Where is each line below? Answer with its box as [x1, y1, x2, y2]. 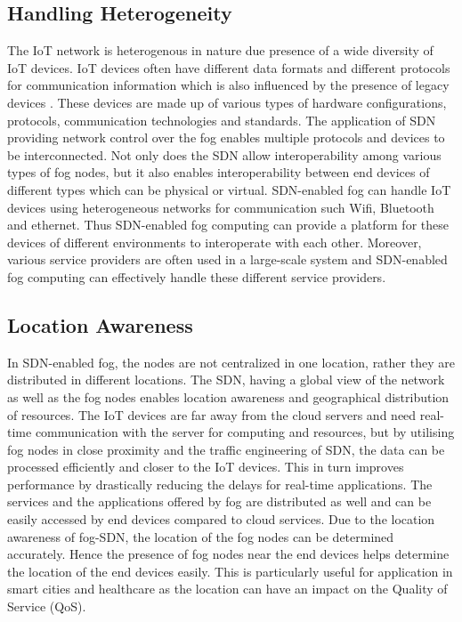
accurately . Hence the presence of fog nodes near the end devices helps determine [7, 545, 450, 563]
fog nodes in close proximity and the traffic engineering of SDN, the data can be [7, 440, 445, 458]
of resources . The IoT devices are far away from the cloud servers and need [7, 405, 417, 424]
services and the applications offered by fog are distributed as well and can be [7, 492, 432, 511]
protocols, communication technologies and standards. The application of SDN [7, 110, 436, 129]
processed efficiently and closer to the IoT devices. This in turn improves [7, 457, 404, 476]
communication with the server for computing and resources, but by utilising [35, 423, 455, 441]
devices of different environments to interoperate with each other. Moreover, [7, 232, 422, 251]
